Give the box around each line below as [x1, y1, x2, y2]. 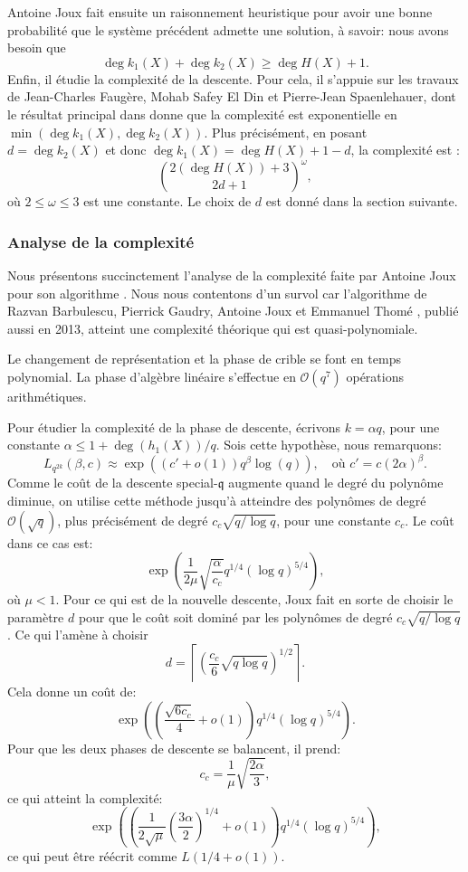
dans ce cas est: [7, 533, 93, 552]
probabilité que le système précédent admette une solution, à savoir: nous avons [7, 20, 449, 39]
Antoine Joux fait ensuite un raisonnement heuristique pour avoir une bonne [7, 3, 433, 21]
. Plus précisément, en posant [204, 122, 368, 141]
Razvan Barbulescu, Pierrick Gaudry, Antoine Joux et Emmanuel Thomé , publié [7, 301, 459, 320]
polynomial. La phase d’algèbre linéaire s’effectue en [7, 367, 296, 386]
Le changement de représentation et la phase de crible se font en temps [7, 349, 401, 368]
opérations [346, 367, 404, 386]
